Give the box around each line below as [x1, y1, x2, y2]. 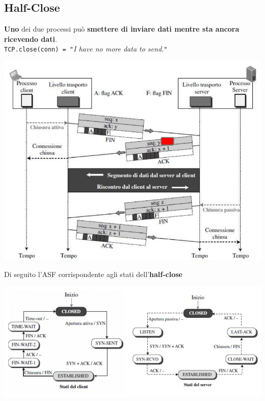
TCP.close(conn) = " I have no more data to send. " [4, 43, 168, 54]
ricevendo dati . [4, 33, 57, 44]
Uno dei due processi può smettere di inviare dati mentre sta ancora [4, 23, 240, 34]
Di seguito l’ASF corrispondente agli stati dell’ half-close [4, 269, 182, 280]
